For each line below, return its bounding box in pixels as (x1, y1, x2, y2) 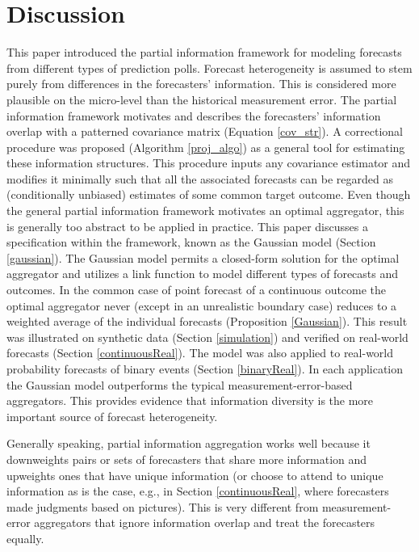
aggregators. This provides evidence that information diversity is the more (6, 392, 374, 409)
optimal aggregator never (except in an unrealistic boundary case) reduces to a (6, 297, 397, 314)
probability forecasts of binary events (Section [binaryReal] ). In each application (6, 360, 404, 377)
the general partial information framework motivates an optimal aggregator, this (6, 202, 404, 219)
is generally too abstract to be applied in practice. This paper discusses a (6, 217, 368, 234)
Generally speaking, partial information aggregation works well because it (6, 435, 371, 452)
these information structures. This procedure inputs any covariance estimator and (6, 154, 411, 171)
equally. (6, 529, 44, 546)
